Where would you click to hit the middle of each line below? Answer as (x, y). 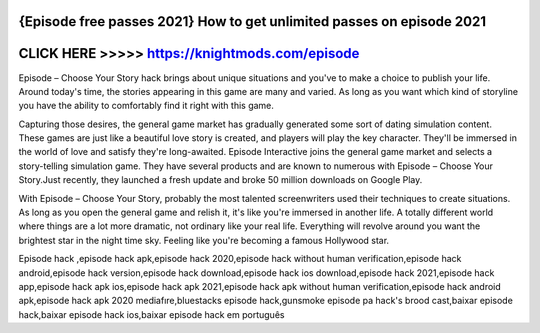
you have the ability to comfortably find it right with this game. (146, 106)
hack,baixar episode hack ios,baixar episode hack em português (151, 314)
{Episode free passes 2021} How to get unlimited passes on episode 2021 (252, 21)
